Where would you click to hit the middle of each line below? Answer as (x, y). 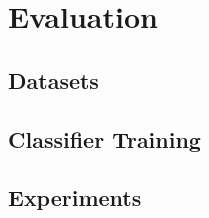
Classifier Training (104, 138)
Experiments (75, 197)
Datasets (53, 79)
